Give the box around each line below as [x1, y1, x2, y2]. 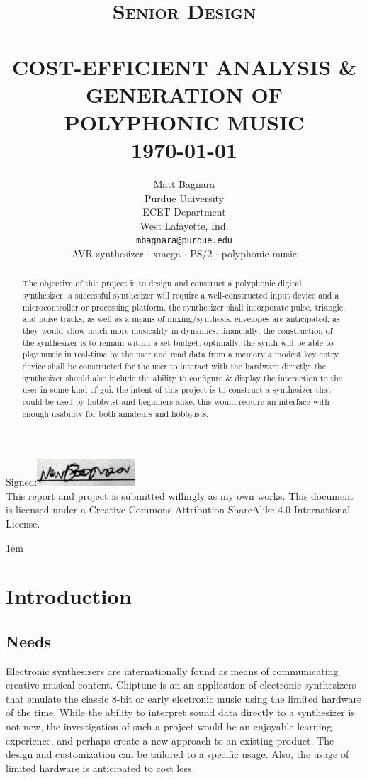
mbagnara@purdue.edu [135, 235, 233, 246]
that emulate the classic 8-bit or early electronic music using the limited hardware [6, 691, 362, 706]
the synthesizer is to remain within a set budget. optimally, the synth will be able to [22, 336, 334, 348]
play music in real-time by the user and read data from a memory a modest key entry [22, 348, 339, 360]
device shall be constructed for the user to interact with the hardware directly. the [22, 360, 326, 372]
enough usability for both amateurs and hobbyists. [22, 407, 209, 419]
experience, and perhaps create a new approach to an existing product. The [6, 732, 334, 747]
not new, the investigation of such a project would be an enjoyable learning [6, 719, 332, 734]
